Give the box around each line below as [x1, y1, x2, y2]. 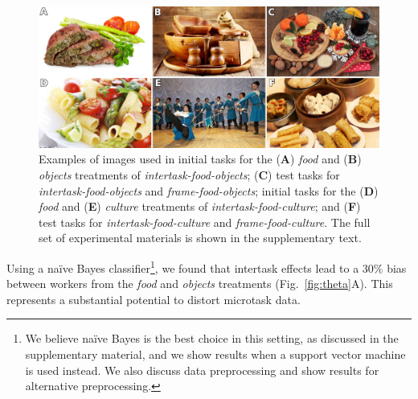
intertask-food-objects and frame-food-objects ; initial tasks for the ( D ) [39, 182, 379, 199]
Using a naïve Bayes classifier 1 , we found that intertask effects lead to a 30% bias [6, 257, 407, 276]
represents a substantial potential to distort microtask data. [6, 290, 301, 307]
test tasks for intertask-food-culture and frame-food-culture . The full [39, 213, 371, 230]
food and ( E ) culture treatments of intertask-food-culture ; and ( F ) [39, 198, 361, 215]
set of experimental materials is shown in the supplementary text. [39, 229, 362, 246]
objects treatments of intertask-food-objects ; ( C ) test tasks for [39, 166, 340, 183]
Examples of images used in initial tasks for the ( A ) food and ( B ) [39, 150, 362, 167]
